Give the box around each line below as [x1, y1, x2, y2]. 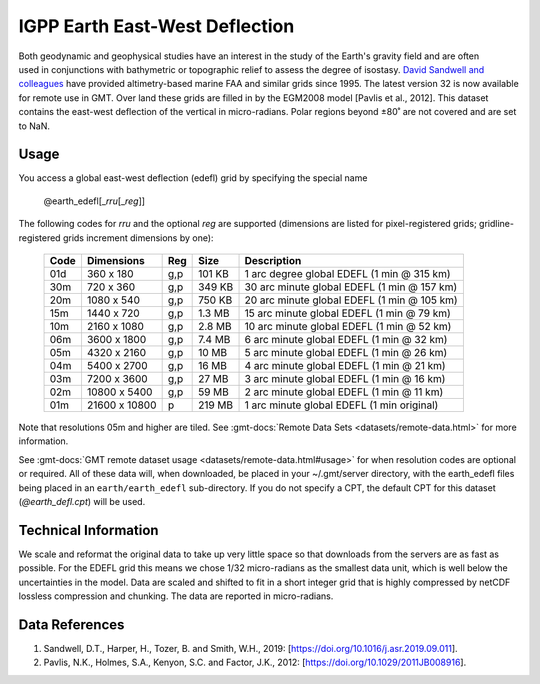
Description [244, 253, 302, 267]
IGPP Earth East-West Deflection [18, 15, 295, 37]
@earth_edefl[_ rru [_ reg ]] [43, 195, 145, 207]
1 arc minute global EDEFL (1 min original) [244, 398, 439, 412]
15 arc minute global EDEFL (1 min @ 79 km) [244, 306, 452, 320]
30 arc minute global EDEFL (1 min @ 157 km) [244, 280, 458, 294]
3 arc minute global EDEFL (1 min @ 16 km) [244, 371, 446, 385]
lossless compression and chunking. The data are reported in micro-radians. [18, 590, 334, 602]
